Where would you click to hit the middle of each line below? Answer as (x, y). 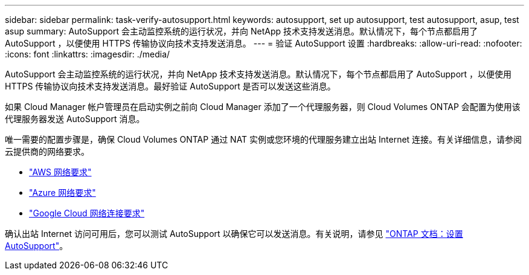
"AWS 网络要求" (60, 172)
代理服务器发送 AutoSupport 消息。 (75, 119)
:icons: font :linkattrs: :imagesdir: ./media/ (88, 54)
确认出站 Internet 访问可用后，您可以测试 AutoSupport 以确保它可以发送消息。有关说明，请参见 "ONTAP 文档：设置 (234, 234)
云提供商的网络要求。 (47, 151)
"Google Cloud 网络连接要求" (87, 213)
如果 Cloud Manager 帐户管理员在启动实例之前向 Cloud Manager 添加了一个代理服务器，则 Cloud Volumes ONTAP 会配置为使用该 (263, 107)
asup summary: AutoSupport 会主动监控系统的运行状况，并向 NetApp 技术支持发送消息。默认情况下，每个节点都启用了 (241, 31)
